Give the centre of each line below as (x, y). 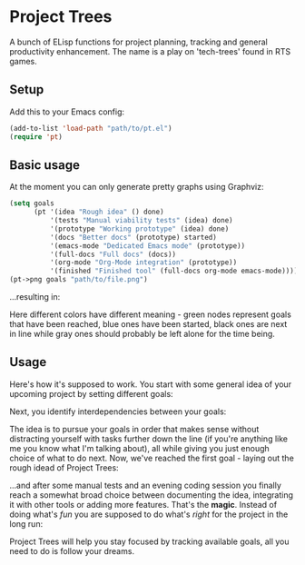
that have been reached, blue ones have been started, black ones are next (148, 324)
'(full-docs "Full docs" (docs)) (113, 254)
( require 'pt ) (36, 137)
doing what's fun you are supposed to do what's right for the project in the (149, 514)
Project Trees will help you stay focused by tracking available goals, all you (149, 541)
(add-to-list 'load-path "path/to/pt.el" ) (91, 128)
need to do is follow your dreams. (72, 550)
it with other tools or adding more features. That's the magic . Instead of (143, 504)
